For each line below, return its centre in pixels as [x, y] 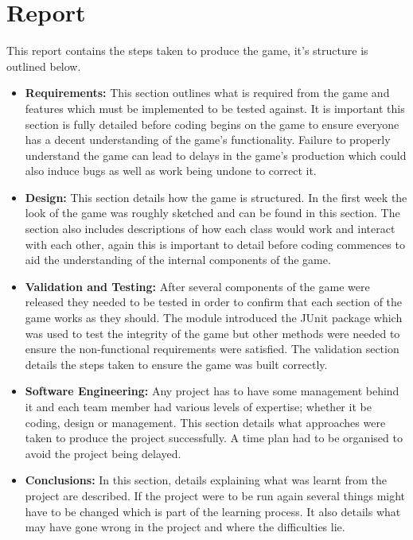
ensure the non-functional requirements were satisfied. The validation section [212, 349]
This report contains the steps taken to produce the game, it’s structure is [187, 51]
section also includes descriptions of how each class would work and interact [210, 229]
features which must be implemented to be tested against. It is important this [215, 108]
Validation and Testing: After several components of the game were [197, 286]
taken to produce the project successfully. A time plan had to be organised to [214, 438]
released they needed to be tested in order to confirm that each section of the [214, 302]
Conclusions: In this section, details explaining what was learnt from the [206, 480]
